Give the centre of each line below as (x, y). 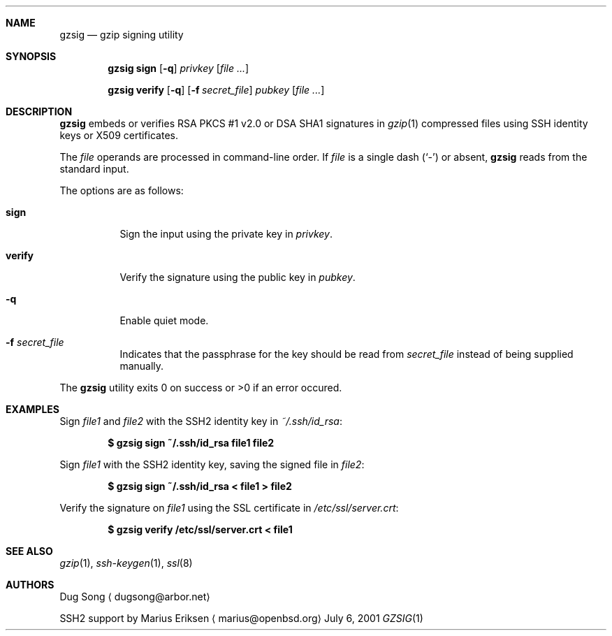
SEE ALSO (29, 551)
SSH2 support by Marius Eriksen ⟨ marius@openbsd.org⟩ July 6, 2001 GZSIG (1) (241, 618)
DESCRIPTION (39, 111)
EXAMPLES (32, 409)
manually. (142, 366)
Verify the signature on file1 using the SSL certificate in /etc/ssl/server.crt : (229, 508)
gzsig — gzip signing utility (122, 35)
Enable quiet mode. (164, 320)
